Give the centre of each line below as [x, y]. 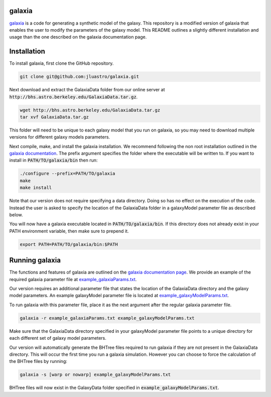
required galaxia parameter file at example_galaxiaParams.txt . [73, 279]
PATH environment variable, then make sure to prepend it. [69, 231]
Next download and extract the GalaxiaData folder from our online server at [87, 90]
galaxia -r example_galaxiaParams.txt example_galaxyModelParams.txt [107, 318]
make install [36, 188]
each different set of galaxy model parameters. [58, 338]
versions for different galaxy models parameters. [60, 137]
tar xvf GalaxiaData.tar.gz [54, 117]
